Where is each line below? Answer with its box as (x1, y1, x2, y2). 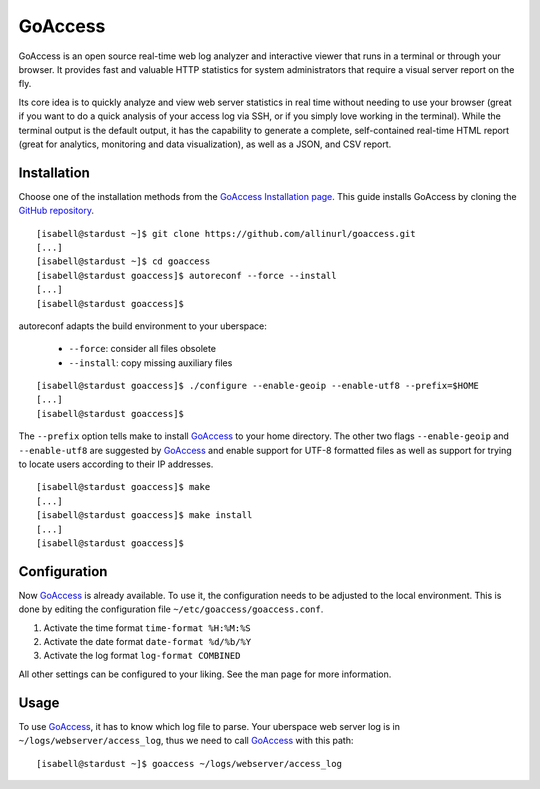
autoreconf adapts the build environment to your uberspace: (18, 320, 267, 332)
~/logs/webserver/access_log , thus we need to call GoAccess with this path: (18, 735, 354, 747)
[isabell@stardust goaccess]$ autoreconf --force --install (36, 270, 337, 281)
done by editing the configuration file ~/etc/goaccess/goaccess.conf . (18, 603, 324, 615)
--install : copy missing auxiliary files (68, 356, 233, 369)
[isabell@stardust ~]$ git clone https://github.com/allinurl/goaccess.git (36, 228, 416, 239)
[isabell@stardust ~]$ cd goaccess (36, 256, 211, 267)
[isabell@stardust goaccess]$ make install (36, 510, 253, 521)
